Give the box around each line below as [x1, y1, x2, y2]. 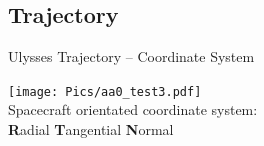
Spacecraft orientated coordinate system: [8, 99, 258, 120]
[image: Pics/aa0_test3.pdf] [8, 84, 202, 99]
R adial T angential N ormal [8, 119, 174, 140]
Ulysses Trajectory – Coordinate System [8, 46, 255, 67]
